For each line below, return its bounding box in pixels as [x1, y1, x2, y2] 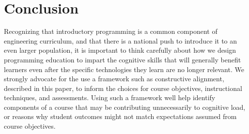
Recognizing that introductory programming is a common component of [4, 26, 218, 36]
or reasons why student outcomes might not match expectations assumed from [4, 111, 237, 121]
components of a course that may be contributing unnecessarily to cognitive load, [4, 102, 246, 112]
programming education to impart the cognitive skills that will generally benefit [4, 54, 241, 64]
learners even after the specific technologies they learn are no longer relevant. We [4, 64, 244, 74]
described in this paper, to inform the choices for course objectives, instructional [4, 83, 242, 93]
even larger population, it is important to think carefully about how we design [4, 45, 236, 55]
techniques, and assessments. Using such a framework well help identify [4, 92, 216, 103]
